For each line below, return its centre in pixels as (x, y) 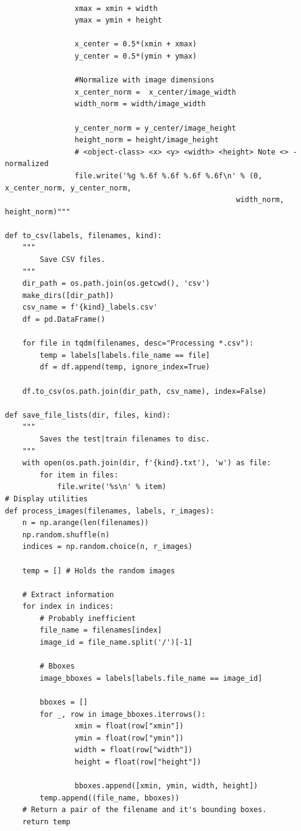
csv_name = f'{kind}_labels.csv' (90, 307)
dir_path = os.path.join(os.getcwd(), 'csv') (116, 284)
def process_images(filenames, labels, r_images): (110, 511)
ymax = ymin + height (118, 20)
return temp (46, 822)
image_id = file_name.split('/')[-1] (116, 643)
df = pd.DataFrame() (64, 320)
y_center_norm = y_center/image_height (155, 128)
